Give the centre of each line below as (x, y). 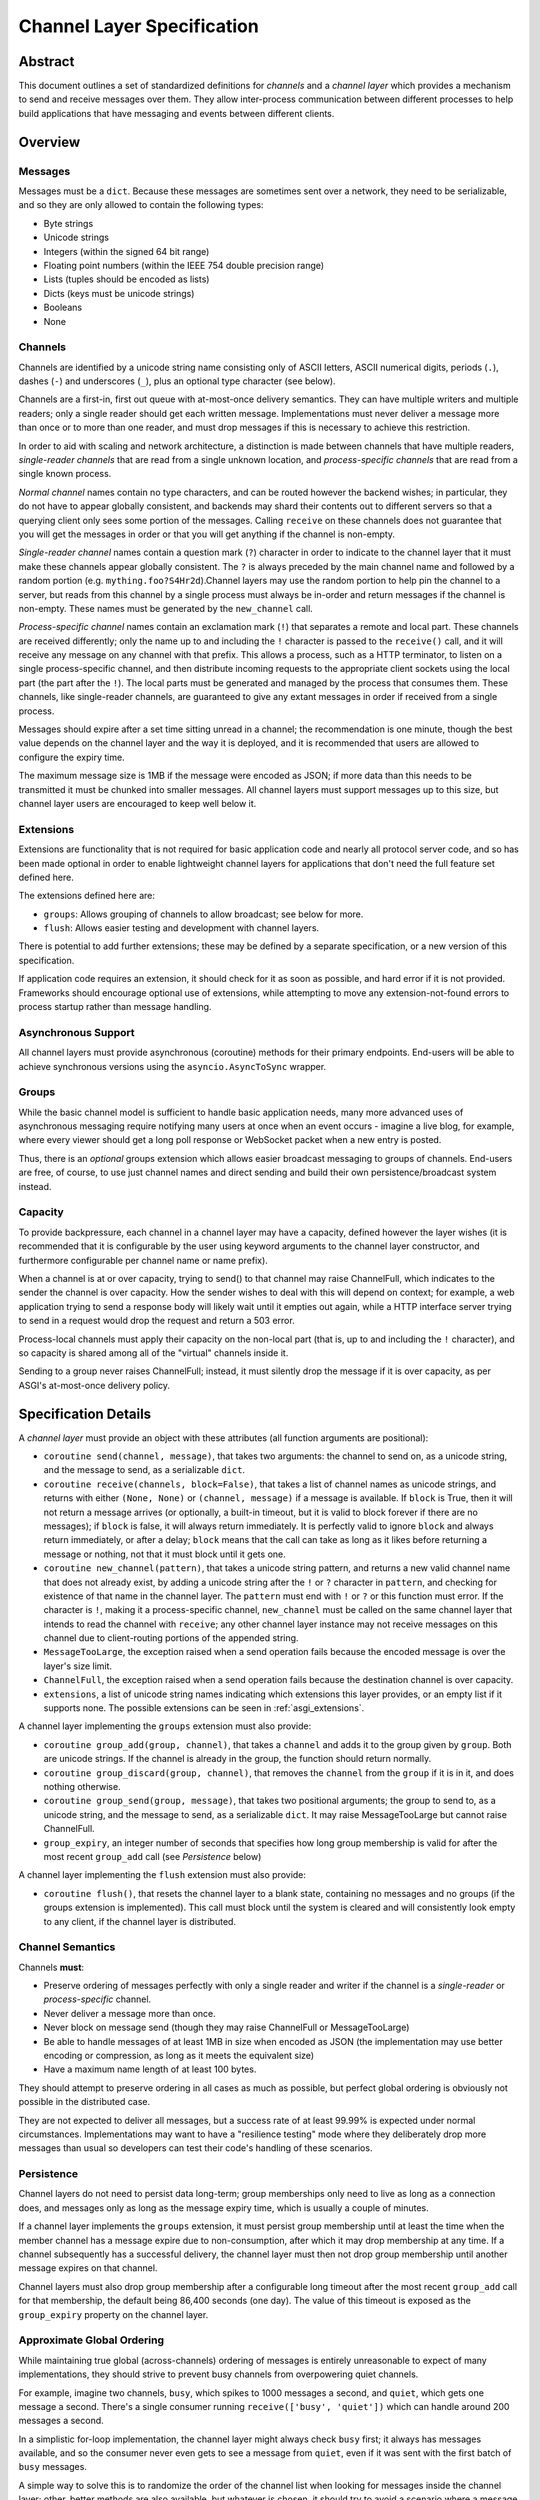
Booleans (63, 307)
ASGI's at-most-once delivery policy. (94, 1385)
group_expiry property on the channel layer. (113, 2314)
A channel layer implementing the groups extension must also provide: (165, 1726)
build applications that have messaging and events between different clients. (176, 113)
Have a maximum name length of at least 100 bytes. (150, 2069)
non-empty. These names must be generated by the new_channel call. (166, 608)
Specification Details (85, 1413)
